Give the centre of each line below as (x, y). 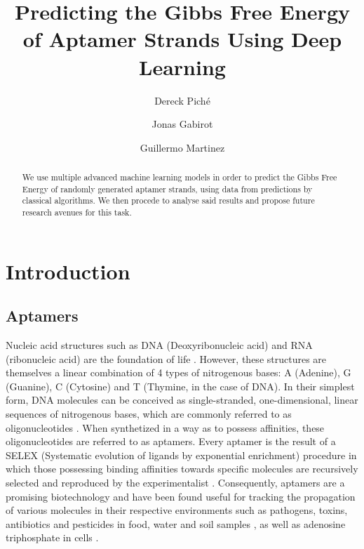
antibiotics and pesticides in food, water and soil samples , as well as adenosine (176, 523)
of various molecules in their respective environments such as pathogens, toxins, (177, 510)
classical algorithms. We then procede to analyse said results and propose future (168, 200)
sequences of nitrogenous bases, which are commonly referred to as (149, 414)
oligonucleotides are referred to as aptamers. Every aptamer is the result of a (171, 441)
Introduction (68, 271)
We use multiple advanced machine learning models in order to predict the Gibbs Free (180, 177)
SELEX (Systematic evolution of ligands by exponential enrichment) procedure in (181, 455)
